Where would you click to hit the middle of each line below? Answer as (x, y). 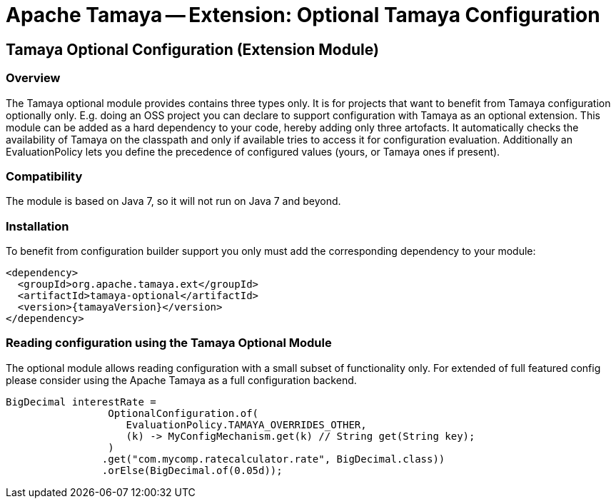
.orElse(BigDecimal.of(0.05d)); (192, 470)
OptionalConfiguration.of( (183, 413)
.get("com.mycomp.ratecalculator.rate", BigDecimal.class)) (273, 459)
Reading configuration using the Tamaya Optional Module (169, 343)
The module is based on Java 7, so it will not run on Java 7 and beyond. (173, 201)
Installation (37, 226)
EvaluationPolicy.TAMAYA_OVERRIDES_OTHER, (246, 424)
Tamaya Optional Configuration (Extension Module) (192, 49)
